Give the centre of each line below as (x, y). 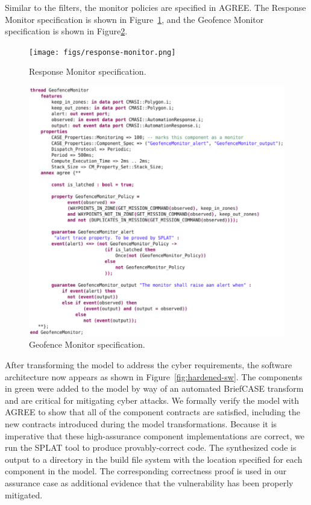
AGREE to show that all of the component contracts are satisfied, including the (152, 412)
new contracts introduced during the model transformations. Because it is (141, 423)
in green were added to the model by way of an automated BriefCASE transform (154, 388)
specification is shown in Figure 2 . (66, 31)
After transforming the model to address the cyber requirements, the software (149, 365)
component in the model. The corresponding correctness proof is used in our (146, 471)
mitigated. (24, 494)
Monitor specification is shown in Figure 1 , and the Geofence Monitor (134, 19)
